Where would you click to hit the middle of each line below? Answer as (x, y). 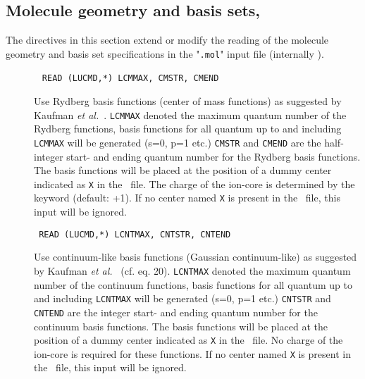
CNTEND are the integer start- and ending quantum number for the (176, 312)
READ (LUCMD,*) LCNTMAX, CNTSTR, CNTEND (135, 234)
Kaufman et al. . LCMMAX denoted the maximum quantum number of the (190, 114)
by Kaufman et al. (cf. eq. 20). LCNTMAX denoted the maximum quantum (192, 270)
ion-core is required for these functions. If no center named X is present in (192, 353)
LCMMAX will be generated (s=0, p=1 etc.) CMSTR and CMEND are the (178, 142)
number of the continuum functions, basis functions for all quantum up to (193, 284)
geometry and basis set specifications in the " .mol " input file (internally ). (165, 53)
